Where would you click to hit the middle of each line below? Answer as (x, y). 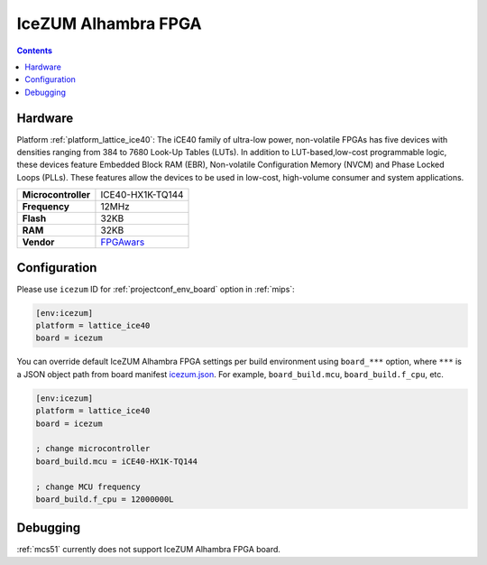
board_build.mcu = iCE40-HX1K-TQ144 (117, 461)
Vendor (38, 242)
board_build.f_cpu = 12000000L (105, 499)
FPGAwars (123, 242)
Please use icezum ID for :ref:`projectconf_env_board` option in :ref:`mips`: (156, 289)
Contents (35, 51)
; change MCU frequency (88, 486)
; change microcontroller (93, 449)
